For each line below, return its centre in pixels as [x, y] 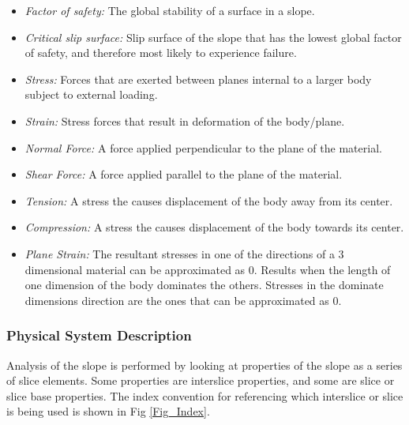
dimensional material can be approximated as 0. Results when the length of [208, 269]
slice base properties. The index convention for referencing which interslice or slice [205, 395]
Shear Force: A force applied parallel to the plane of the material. [184, 174]
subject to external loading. [91, 94]
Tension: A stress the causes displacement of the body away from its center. [209, 200]
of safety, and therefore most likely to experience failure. [161, 53]
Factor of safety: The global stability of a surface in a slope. [170, 10]
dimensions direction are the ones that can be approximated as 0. [183, 300]
